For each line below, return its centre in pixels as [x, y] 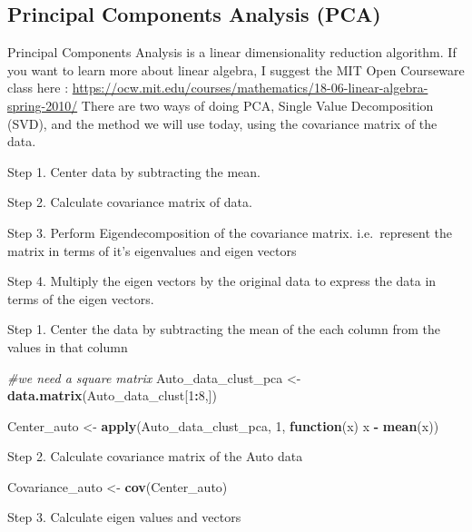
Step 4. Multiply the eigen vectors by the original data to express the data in [222, 281]
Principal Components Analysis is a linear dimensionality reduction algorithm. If [232, 52]
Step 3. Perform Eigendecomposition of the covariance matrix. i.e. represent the [230, 232]
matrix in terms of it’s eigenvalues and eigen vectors [152, 250]
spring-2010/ [43, 105]
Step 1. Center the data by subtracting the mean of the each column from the [224, 329]
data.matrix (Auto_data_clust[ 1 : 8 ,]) [112, 395]
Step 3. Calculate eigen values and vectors [124, 517]
